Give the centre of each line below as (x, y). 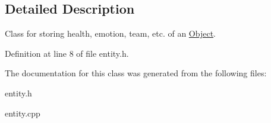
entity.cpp (23, 113)
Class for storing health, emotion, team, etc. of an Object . (110, 33)
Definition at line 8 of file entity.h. (67, 53)
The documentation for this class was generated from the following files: (136, 73)
